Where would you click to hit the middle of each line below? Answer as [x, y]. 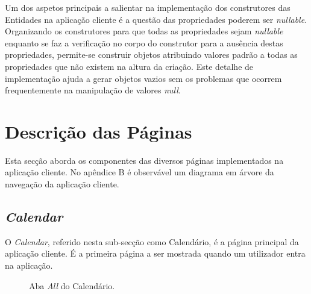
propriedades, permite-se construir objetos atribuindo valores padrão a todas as [151, 55]
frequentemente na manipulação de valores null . [93, 90]
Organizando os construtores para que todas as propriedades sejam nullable [144, 31]
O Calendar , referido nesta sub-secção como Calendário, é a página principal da [152, 241]
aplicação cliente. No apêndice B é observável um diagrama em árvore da [140, 172]
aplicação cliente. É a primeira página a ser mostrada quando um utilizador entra [155, 253]
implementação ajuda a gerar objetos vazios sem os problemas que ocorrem [143, 78]
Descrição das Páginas [99, 131]
